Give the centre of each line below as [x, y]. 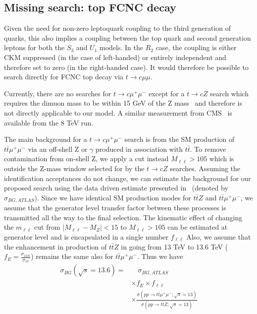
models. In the [121, 47]
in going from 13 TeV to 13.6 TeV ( [175, 246]
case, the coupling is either [196, 47]
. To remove [208, 149]
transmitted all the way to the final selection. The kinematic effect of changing [123, 217]
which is [222, 158]
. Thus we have [160, 256]
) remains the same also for [72, 256]
